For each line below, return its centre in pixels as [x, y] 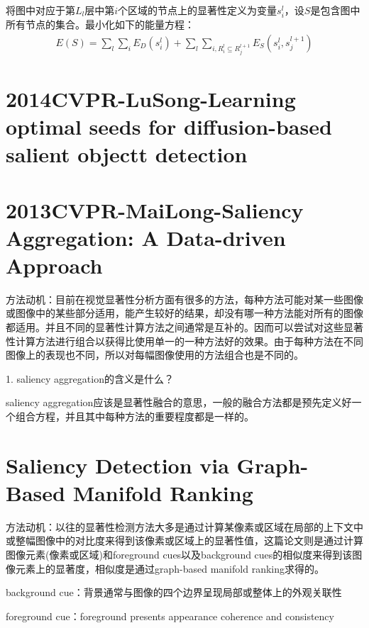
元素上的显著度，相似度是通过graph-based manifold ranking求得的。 [170, 568]
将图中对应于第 [40, 10]
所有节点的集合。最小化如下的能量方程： [100, 24]
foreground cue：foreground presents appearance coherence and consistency [170, 616]
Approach [54, 265]
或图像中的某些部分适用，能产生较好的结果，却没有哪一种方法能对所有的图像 [184, 313]
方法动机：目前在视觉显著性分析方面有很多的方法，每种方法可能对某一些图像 [184, 299]
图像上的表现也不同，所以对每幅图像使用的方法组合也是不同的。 [155, 355]
